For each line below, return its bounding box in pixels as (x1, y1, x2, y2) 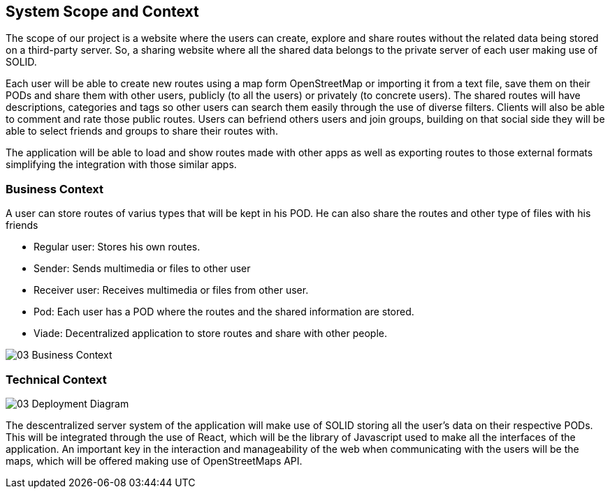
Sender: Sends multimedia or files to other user (34, 262, 251, 275)
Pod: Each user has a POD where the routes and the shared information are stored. (34, 306, 414, 318)
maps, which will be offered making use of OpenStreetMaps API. (6, 454, 303, 467)
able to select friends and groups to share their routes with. (6, 125, 278, 137)
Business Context (6, 181, 104, 196)
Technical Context (6, 372, 107, 387)
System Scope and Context (6, 3, 199, 20)
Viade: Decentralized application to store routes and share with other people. (34, 327, 388, 340)
